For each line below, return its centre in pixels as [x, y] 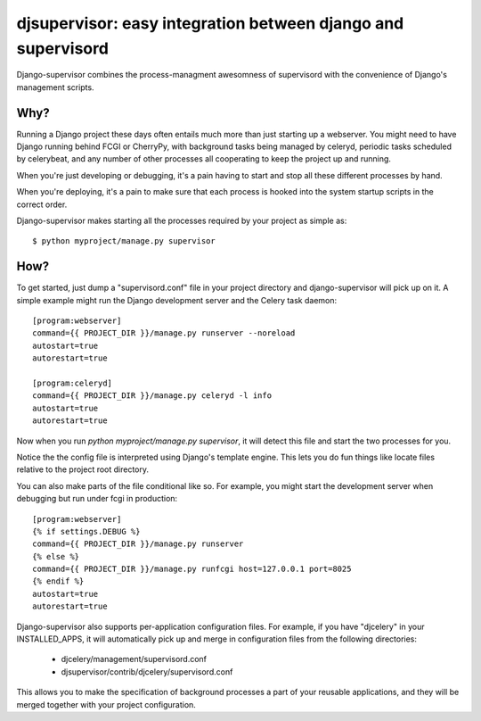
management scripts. [55, 87]
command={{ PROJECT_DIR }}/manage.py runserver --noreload [164, 333]
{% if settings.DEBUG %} [86, 531]
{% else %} [56, 556]
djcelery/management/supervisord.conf [134, 659]
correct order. [42, 204]
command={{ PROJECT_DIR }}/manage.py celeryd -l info [152, 396]
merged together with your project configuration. [106, 704]
